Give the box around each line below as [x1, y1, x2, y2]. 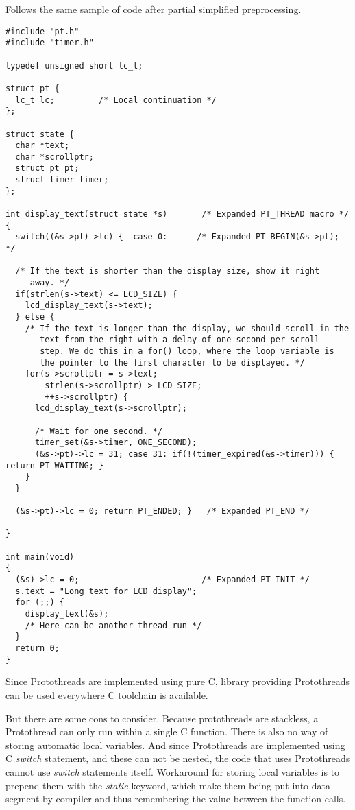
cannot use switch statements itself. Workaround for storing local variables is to [5, 764, 340, 778]
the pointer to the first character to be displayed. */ [40, 357, 305, 368]
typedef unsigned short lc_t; [5, 60, 143, 71]
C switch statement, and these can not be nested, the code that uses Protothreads [5, 751, 350, 765]
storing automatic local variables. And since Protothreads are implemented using [5, 737, 345, 752]
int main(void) [5, 551, 75, 562]
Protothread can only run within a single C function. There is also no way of [5, 724, 328, 739]
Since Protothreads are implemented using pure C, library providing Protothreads [5, 674, 350, 689]
